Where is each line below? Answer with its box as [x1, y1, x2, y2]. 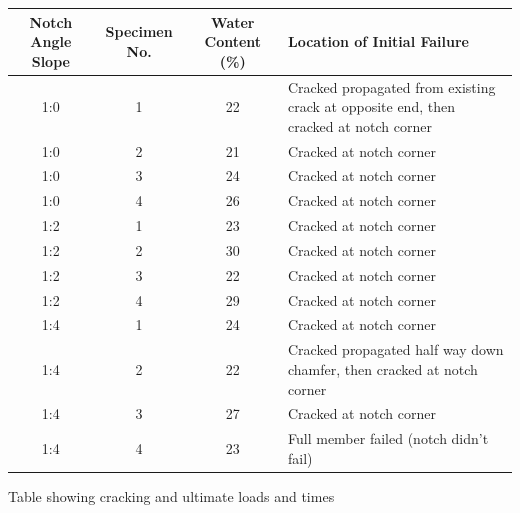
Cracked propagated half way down [288, 339, 504, 360]
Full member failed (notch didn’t [288, 428, 489, 449]
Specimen [105, 21, 173, 42]
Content [204, 31, 262, 52]
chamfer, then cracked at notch [288, 358, 478, 379]
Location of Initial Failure [288, 31, 469, 52]
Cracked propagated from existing [288, 76, 496, 97]
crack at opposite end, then [288, 96, 455, 117]
